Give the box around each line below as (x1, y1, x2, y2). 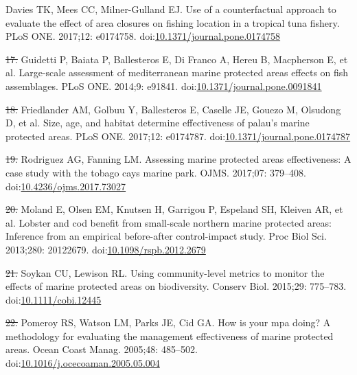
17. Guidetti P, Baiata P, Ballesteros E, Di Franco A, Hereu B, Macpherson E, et (5, 52, 348, 66)
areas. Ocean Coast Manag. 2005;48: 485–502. (5, 342, 198, 356)
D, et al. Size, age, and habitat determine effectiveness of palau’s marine (5, 115, 310, 130)
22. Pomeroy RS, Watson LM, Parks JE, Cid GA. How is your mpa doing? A (5, 315, 331, 330)
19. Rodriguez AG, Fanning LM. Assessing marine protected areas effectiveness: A (5, 152, 352, 166)
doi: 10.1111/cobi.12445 (5, 292, 102, 306)
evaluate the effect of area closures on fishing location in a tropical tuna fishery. (5, 15, 340, 30)
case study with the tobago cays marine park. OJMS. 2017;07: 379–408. (5, 165, 307, 179)
